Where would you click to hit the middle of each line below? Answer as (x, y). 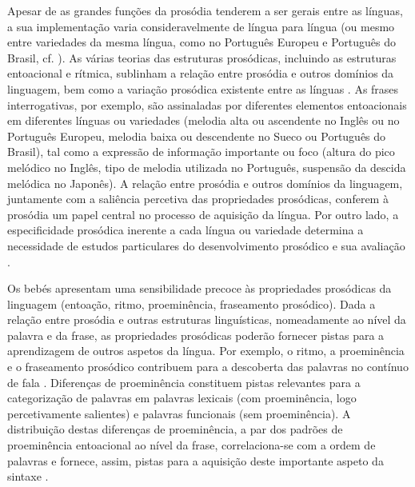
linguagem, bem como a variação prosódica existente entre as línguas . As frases (203, 88)
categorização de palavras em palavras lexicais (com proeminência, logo (182, 398)
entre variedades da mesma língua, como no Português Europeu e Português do (202, 42)
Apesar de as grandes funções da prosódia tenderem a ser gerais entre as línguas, (205, 10)
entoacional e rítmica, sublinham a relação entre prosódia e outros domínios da (201, 73)
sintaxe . (28, 476)
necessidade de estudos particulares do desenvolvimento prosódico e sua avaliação (206, 245)
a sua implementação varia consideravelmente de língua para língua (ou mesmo (201, 26)
